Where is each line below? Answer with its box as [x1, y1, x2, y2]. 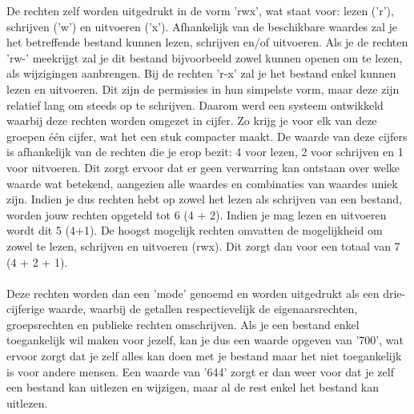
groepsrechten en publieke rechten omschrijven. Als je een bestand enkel [6, 316, 360, 332]
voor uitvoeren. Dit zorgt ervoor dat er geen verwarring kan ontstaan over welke [6, 159, 400, 175]
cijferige [6, 300, 45, 317]
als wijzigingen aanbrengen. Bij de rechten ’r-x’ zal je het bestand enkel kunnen [6, 65, 396, 82]
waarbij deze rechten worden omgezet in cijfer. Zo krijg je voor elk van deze [6, 112, 377, 129]
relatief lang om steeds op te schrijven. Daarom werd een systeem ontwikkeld [6, 96, 384, 113]
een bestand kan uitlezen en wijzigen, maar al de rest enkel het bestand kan [6, 379, 380, 396]
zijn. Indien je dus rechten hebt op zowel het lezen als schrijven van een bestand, [6, 191, 402, 207]
